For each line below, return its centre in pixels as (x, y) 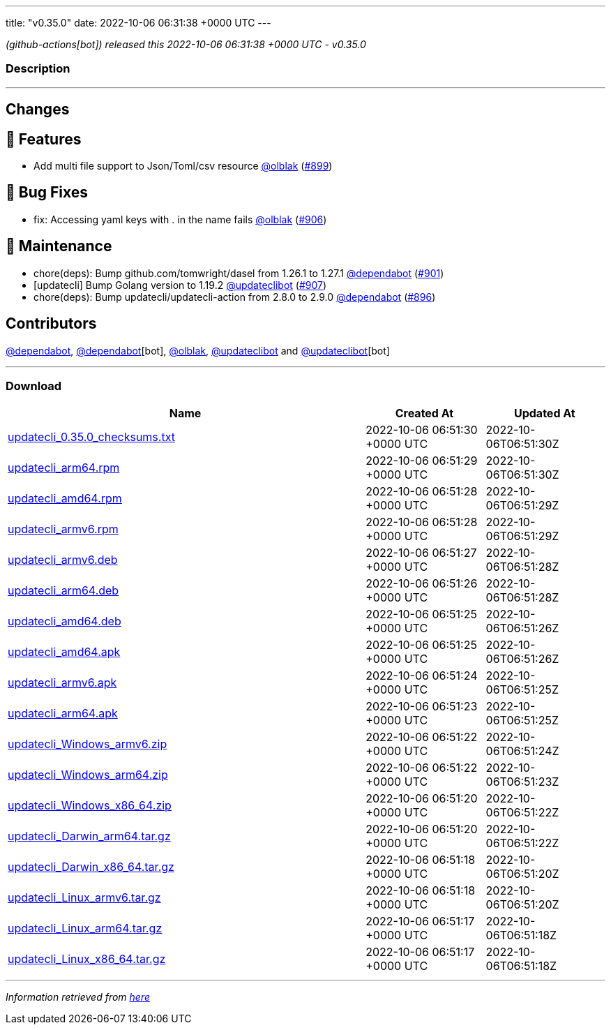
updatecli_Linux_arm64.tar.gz (85, 928)
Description (38, 69)
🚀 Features (44, 139)
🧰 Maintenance (59, 246)
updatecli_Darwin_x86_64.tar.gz (91, 867)
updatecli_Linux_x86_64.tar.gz (87, 959)
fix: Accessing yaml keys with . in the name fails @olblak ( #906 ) (180, 219)
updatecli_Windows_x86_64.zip (90, 806)
